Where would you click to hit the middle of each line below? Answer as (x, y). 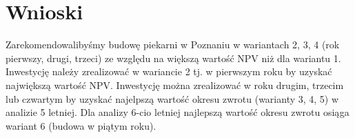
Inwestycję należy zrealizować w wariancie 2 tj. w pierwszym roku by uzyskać (169, 71)
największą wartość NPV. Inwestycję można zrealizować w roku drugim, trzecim (175, 85)
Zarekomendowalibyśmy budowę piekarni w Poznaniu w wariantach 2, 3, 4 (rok (173, 45)
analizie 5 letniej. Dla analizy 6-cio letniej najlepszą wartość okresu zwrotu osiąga (177, 112)
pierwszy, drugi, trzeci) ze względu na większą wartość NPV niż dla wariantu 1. (173, 58)
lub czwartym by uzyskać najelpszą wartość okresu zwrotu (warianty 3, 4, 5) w (172, 98)
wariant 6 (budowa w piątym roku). (81, 125)
